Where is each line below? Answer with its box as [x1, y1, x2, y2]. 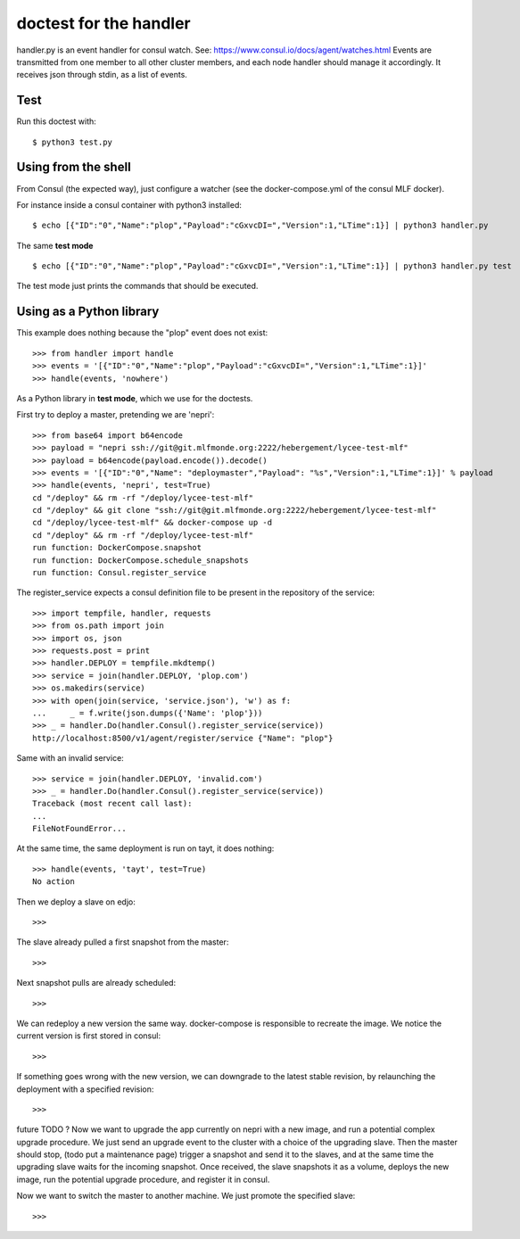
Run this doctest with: [16, 116, 97, 127]
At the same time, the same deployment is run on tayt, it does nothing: [16, 843, 275, 854]
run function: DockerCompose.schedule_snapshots [32, 555, 249, 566]
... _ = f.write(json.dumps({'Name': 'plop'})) [32, 707, 263, 718]
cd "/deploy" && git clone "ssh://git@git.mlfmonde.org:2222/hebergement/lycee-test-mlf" [32, 505, 437, 516]
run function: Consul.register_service [32, 567, 207, 578]
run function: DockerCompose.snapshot [32, 542, 202, 553]
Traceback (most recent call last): [32, 798, 193, 809]
